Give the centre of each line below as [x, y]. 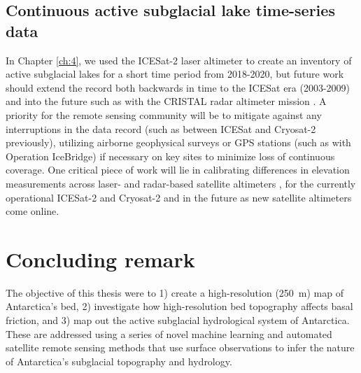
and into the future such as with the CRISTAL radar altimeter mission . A [166, 101]
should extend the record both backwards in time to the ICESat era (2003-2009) [178, 87]
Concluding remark [100, 259]
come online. [33, 211]
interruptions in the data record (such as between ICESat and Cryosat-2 [161, 128]
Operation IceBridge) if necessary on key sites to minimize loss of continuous [170, 156]
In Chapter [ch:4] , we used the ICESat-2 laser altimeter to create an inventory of [179, 60]
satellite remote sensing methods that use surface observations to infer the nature [180, 347]
